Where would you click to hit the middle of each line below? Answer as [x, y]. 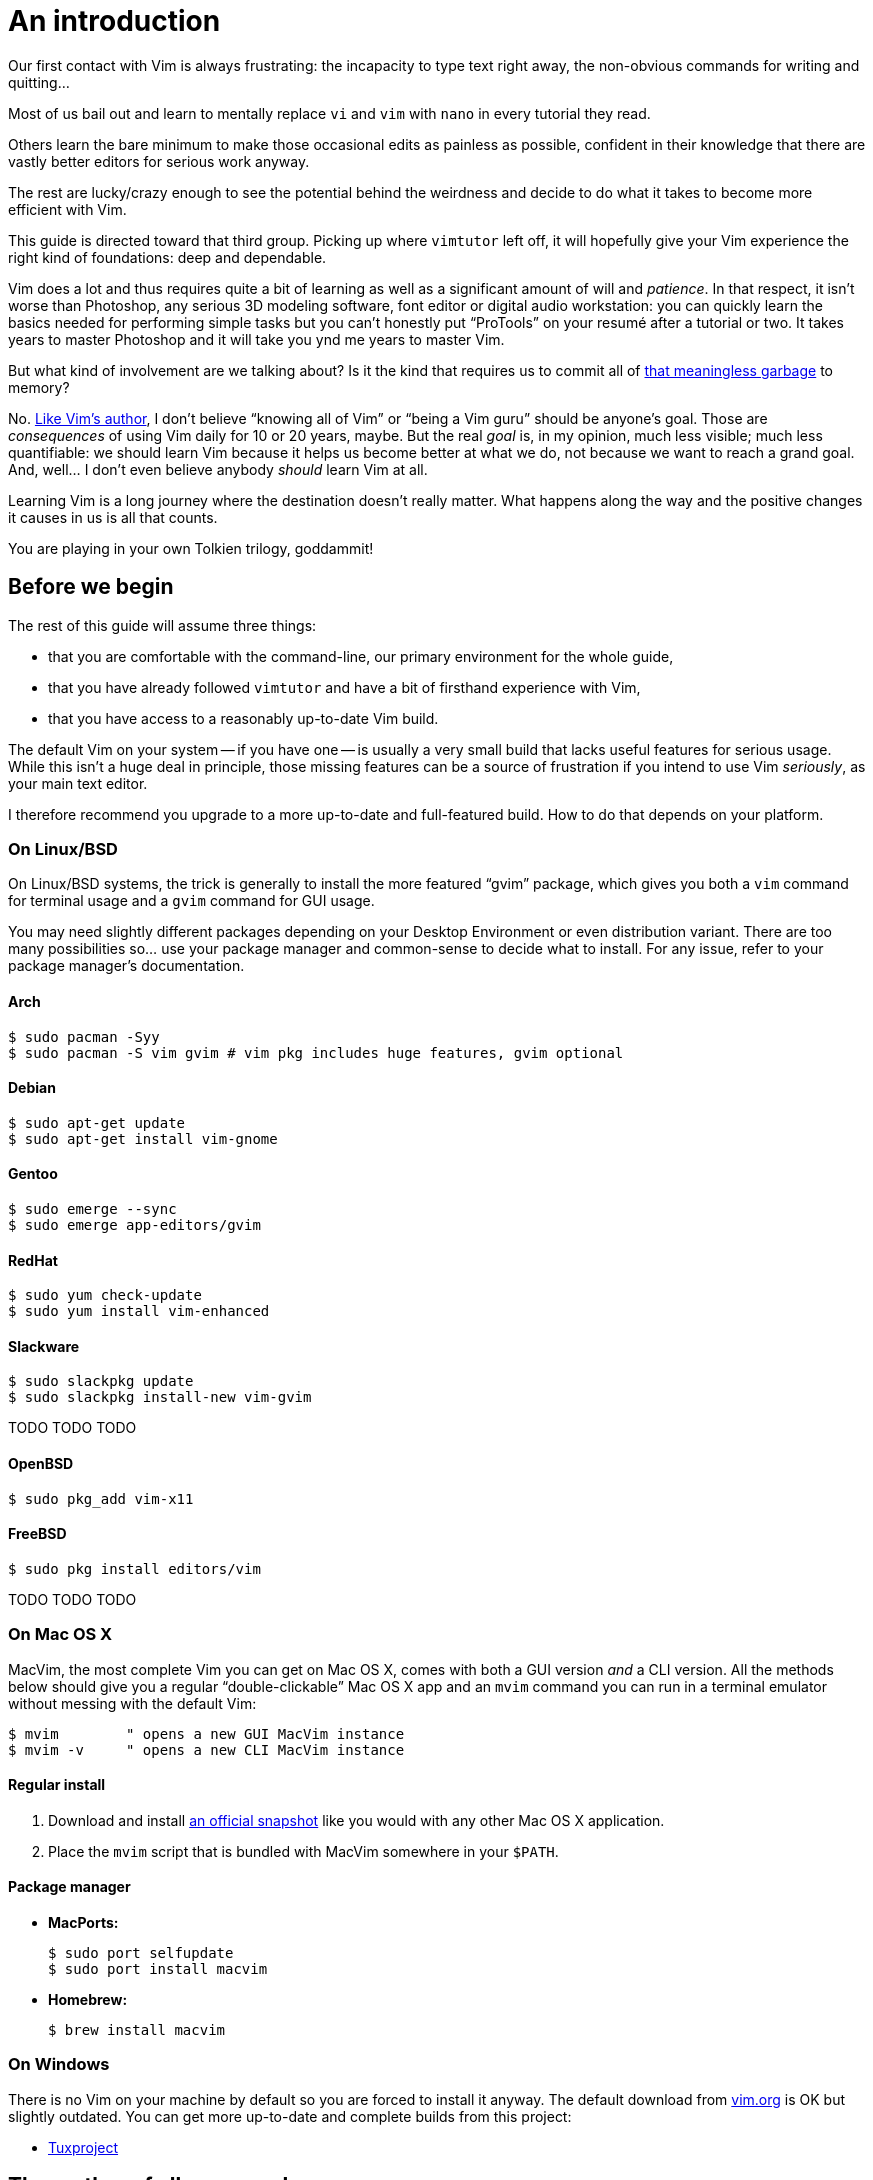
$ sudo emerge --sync [92, 1209]
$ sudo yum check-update [105, 1295]
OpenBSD [41, 1464]
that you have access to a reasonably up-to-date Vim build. [243, 718]
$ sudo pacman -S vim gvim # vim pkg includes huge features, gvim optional [316, 1052]
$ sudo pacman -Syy [84, 1036]
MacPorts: [83, 1923]
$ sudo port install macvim [158, 1969]
